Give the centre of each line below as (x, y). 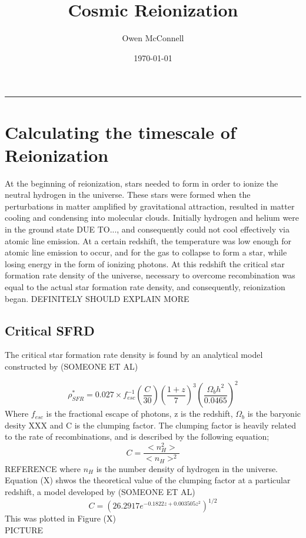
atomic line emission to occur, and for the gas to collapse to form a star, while (146, 252)
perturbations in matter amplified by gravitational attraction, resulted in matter (150, 206)
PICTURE (24, 529)
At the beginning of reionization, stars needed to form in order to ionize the (142, 183)
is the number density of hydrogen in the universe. (187, 468)
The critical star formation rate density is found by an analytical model (134, 355)
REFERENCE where (43, 468)
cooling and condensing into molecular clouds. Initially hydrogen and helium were (152, 217)
